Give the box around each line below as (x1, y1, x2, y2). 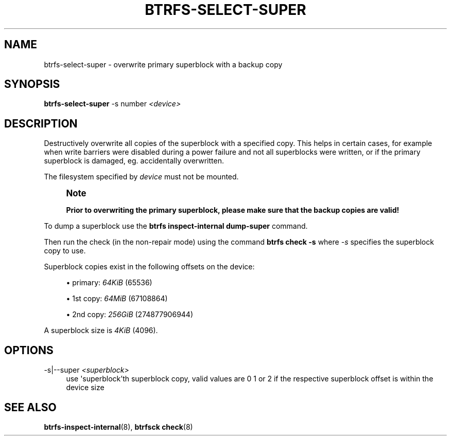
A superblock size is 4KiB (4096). (44, 326, 158, 335)
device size (66, 383, 105, 392)
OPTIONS (4, 343, 54, 357)
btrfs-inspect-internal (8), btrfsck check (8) (44, 422, 193, 431)
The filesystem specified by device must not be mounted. (44, 172, 239, 181)
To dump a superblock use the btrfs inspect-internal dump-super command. (44, 222, 308, 231)
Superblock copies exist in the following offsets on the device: (44, 262, 255, 271)
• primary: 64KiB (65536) (66, 278, 152, 287)
